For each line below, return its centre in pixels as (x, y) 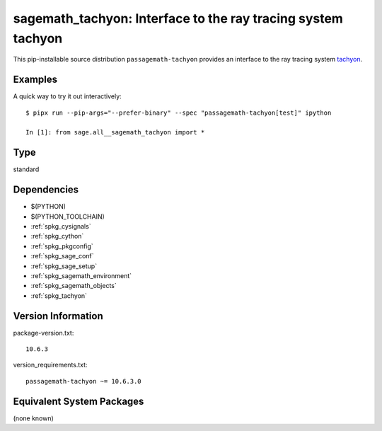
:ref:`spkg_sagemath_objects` (74, 286)
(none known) (34, 418)
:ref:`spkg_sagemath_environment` (81, 275)
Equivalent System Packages (79, 401)
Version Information (58, 316)
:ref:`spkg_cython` (57, 236)
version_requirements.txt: (50, 365)
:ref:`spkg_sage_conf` (63, 256)
